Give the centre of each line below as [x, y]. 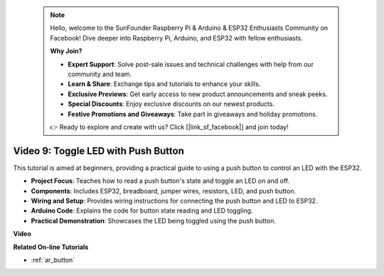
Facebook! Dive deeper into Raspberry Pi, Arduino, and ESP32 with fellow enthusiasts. [177, 38]
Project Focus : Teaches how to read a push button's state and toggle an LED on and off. [160, 181]
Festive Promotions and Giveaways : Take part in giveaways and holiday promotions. [193, 114]
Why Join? [66, 51]
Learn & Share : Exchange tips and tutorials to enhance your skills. [164, 84]
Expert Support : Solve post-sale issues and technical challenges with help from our [191, 64]
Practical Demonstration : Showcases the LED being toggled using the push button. [154, 221]
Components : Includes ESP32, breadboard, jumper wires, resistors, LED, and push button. [164, 191]
